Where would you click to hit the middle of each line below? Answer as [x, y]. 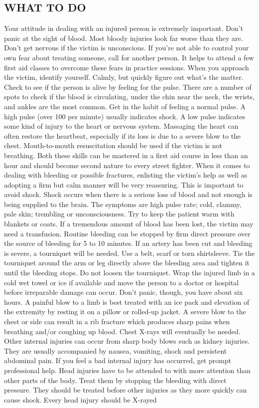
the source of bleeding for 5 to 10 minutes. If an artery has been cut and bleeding [128, 243]
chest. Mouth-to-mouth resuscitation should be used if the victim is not [113, 145]
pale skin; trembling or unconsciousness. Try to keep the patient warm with [119, 214]
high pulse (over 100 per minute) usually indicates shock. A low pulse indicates [125, 116]
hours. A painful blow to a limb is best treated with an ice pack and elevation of [127, 302]
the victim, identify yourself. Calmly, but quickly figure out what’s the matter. [124, 77]
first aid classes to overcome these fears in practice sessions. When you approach [127, 67]
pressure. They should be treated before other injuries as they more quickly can [126, 390]
